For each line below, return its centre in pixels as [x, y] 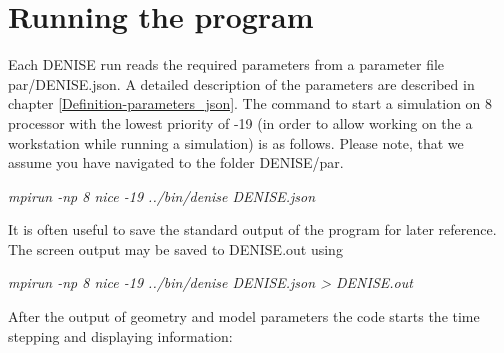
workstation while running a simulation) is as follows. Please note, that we [236, 142]
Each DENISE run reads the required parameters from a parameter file [226, 64]
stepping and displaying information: [120, 335]
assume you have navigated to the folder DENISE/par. [176, 162]
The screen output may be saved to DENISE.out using [175, 248]
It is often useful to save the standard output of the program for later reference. [252, 229]
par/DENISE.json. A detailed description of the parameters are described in [241, 83]
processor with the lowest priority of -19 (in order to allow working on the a [240, 122]
